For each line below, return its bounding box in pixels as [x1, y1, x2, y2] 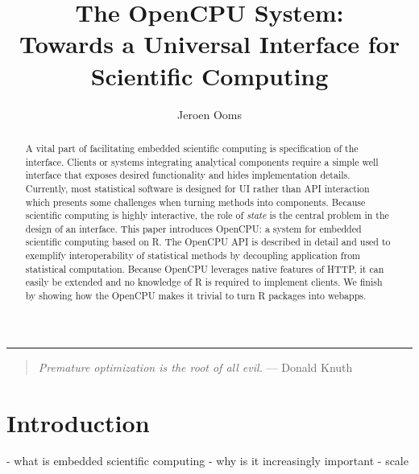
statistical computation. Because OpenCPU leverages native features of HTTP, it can [25, 262, 384, 275]
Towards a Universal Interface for [19, 27, 400, 60]
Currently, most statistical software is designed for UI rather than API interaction [25, 181, 370, 195]
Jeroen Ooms [176, 105, 243, 122]
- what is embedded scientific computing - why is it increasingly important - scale [6, 452, 409, 469]
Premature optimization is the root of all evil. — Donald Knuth [38, 358, 353, 375]
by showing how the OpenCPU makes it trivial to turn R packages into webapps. [25, 289, 367, 303]
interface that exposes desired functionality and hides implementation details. [25, 168, 351, 182]
